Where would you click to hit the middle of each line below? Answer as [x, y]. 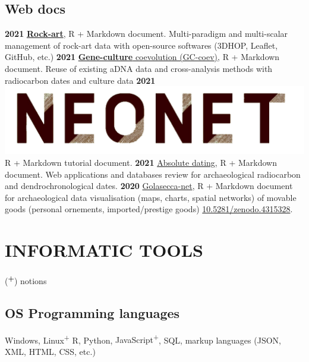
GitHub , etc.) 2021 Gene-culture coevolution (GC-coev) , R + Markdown [142, 57]
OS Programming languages [92, 312]
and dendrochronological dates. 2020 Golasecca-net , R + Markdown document [149, 186]
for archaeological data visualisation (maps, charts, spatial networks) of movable [151, 197]
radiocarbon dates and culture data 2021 [80, 80]
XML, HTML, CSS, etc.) [50, 351]
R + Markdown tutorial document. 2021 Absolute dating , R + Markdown [141, 162]
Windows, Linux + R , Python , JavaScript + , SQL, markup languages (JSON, [143, 339]
